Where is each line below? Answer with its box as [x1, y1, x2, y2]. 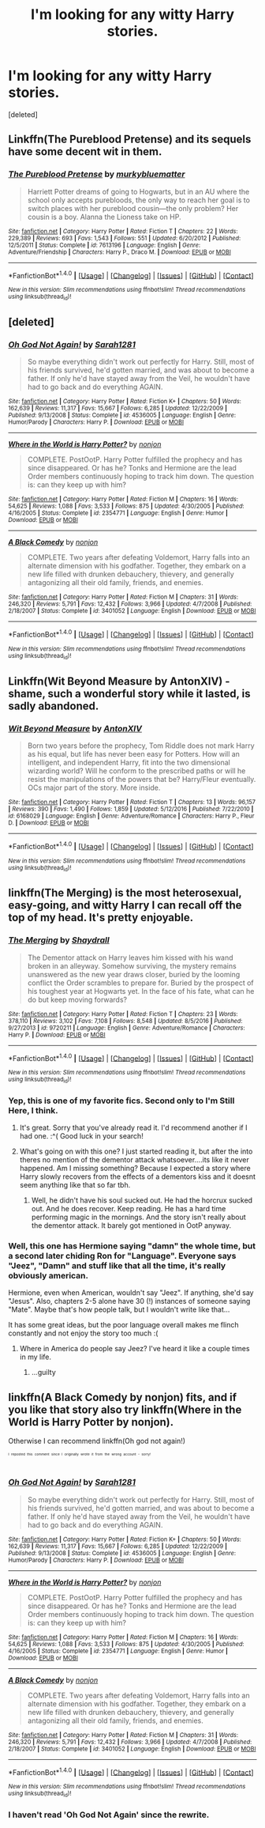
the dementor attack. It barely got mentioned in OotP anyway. [31, 1220, 232, 1230]
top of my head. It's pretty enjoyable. [8, 911, 194, 924]
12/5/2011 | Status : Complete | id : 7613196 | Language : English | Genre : [8, 241, 201, 249]
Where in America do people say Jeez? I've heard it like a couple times [19, 1344, 250, 1354]
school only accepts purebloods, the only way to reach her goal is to [27, 195, 251, 205]
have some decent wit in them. [8, 145, 162, 159]
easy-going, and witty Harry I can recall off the [8, 899, 242, 912]
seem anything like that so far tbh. [19, 1180, 131, 1189]
